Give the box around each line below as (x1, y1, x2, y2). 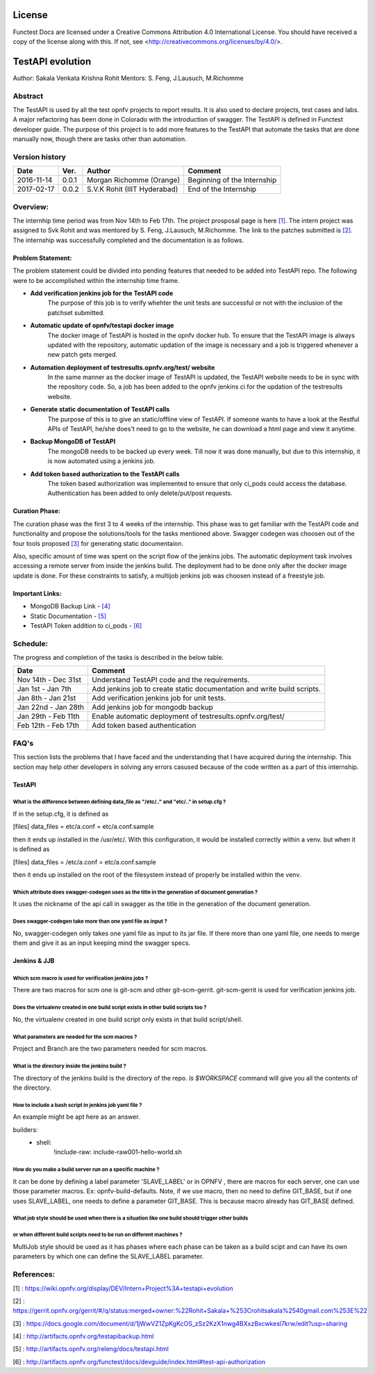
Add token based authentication (91, 720, 197, 730)
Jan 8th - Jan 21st (17, 693, 76, 703)
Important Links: (12, 589, 62, 597)
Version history (12, 152, 66, 161)
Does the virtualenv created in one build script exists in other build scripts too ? (12, 1004, 207, 1011)
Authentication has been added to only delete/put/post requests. (47, 489, 233, 497)
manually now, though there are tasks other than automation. (12, 135, 187, 143)
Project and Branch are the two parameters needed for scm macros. (12, 1044, 208, 1053)
